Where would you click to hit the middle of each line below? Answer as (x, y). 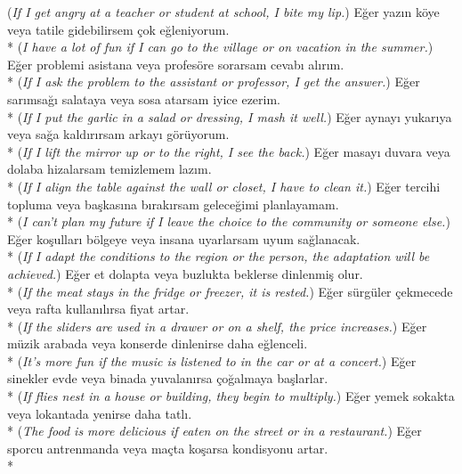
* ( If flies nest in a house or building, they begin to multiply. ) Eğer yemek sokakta (231, 396)
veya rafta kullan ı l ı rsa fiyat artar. (98, 309)
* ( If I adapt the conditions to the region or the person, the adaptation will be (219, 256)
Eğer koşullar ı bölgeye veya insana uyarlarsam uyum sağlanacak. (184, 238)
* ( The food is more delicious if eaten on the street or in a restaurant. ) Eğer (215, 431)
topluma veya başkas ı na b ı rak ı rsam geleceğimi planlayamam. (173, 204)
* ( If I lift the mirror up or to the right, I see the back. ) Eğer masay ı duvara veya (229, 151)
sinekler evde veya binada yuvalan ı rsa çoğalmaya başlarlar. (168, 378)
